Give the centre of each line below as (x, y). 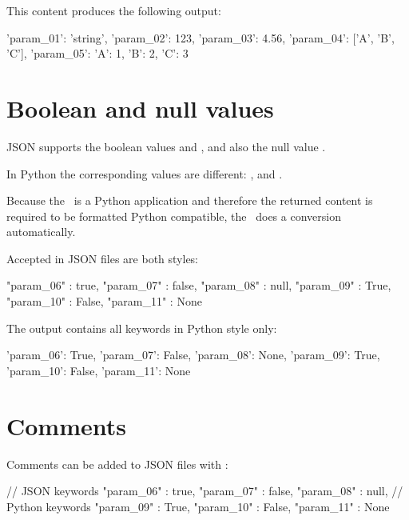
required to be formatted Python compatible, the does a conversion (174, 216)
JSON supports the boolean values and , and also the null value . (166, 146)
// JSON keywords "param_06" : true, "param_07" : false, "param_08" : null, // (205, 491)
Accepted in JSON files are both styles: (103, 258)
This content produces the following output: (114, 10)
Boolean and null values (140, 108)
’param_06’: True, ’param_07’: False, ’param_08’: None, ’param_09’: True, (193, 355)
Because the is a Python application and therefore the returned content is (190, 200)
